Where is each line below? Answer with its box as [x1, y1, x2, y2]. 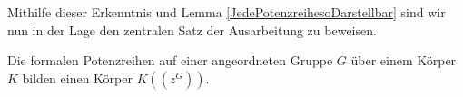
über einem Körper [350, 51, 457, 70]
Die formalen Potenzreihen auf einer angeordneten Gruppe [7, 51, 333, 70]
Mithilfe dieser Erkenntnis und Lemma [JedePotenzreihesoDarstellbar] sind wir [7, 3, 446, 21]
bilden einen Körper [22, 68, 133, 87]
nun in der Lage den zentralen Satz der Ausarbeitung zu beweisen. [7, 20, 377, 39]
